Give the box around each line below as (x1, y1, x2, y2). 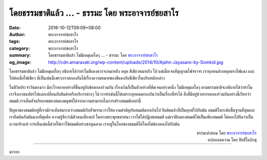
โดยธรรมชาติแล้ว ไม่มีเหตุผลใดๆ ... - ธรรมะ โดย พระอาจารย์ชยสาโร (48, 52, 158, 58)
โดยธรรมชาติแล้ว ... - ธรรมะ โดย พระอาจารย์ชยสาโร (9, 7, 179, 18)
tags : (9, 39, 20, 44)
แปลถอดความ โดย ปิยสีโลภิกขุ (208, 137, 257, 143)
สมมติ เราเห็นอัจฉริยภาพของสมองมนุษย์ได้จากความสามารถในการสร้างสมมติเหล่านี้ (9, 98, 141, 104)
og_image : (9, 59, 32, 65)
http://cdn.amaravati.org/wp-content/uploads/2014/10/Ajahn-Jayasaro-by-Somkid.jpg (48, 59, 223, 65)
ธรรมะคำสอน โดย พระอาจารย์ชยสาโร (196, 130, 257, 136)
